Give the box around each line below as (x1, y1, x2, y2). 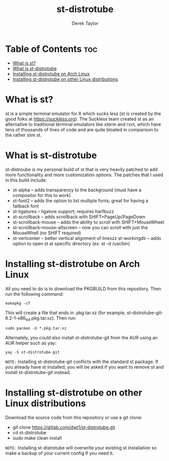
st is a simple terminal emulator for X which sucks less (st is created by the (5, 110, 161, 117)
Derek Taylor (71, 20, 99, 26)
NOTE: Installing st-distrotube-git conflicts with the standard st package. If (5, 358, 158, 365)
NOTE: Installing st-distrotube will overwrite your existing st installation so (5, 445, 157, 451)
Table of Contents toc (5, 43, 98, 55)
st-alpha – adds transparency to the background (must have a (12, 187, 142, 193)
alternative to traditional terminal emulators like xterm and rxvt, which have (5, 121, 161, 127)
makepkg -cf (5, 300, 30, 306)
